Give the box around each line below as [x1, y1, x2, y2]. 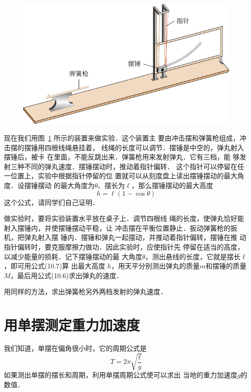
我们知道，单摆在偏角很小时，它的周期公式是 [4, 343, 147, 353]
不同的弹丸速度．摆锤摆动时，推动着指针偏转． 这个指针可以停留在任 [24, 161, 244, 171]
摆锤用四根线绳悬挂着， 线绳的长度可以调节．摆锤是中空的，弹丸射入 [24, 142, 244, 152]
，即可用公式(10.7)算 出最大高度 [4, 261, 105, 271]
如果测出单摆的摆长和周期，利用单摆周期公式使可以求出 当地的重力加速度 [4, 370, 237, 380]
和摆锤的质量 [205, 261, 247, 271]
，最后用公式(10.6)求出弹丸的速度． [10, 270, 123, 280]
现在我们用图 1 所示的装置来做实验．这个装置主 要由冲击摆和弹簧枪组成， [4, 132, 240, 142]
